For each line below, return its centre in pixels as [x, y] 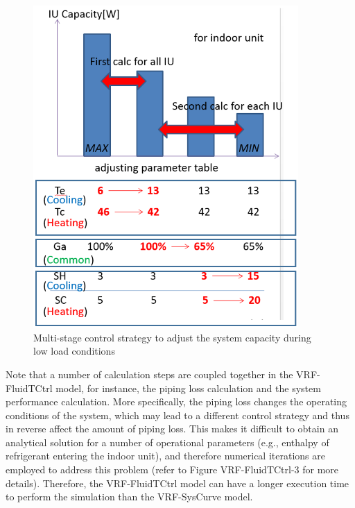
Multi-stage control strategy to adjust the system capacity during [172, 337]
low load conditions [74, 351]
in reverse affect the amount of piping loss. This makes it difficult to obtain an [172, 429]
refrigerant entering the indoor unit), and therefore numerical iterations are [165, 456]
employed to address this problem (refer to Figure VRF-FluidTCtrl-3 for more [172, 469]
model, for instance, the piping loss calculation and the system [188, 388]
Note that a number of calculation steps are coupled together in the [149, 374]
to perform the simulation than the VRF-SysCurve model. [129, 497]
